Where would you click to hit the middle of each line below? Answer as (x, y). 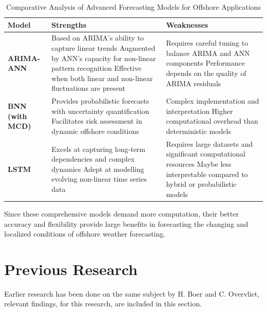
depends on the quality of (206, 73)
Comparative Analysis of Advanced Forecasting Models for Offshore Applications (133, 7)
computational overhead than (212, 121)
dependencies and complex (93, 159)
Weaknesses (187, 24)
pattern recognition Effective (97, 68)
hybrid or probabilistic (201, 184)
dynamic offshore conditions (95, 131)
